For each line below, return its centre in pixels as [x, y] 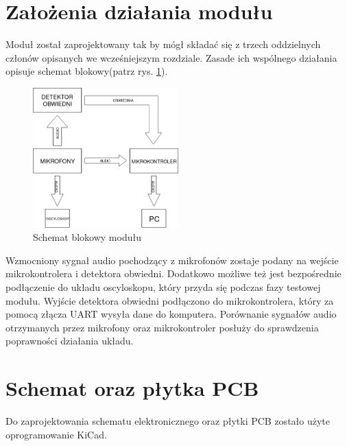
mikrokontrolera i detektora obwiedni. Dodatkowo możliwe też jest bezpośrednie [173, 273]
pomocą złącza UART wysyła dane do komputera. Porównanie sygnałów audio [171, 314]
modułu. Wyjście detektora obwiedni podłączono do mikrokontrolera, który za [170, 300]
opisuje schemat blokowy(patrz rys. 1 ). [87, 71]
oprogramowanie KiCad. [56, 434]
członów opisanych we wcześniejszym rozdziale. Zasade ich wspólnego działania [171, 57]
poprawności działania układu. [70, 341]
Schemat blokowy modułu [87, 237]
